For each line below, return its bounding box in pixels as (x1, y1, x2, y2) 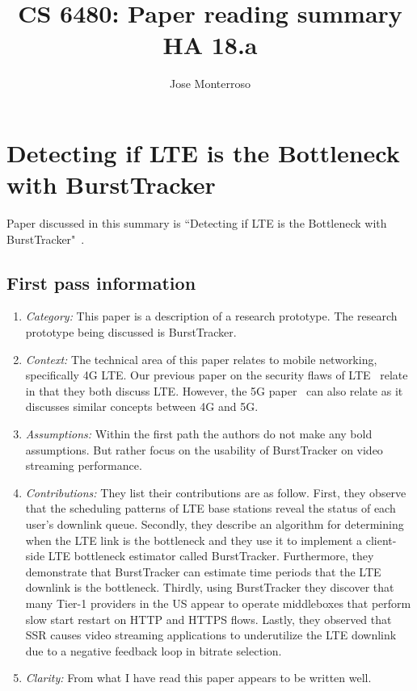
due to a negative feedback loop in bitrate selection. (25, 642, 282, 659)
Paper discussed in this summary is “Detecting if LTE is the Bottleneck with (6, 215, 387, 232)
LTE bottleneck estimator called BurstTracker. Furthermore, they (48, 547, 374, 564)
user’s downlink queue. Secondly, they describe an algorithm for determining (25, 515, 404, 532)
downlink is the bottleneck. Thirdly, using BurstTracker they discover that (25, 579, 394, 596)
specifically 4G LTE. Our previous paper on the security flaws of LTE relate (25, 366, 408, 383)
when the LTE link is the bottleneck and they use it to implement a (25, 531, 363, 548)
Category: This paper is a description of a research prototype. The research (25, 308, 398, 325)
